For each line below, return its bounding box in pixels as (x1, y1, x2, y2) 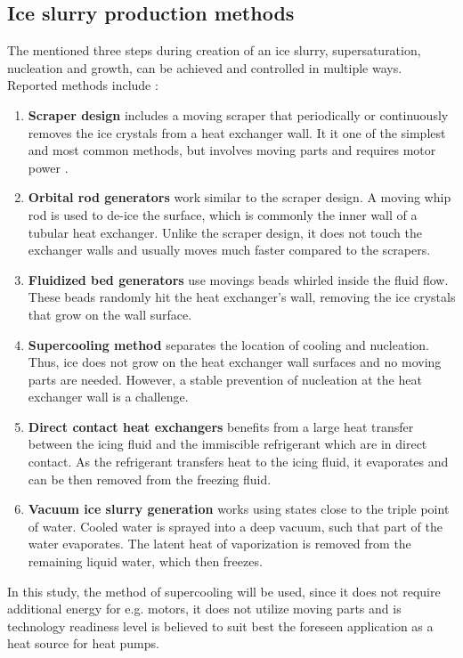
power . (28, 158, 69, 176)
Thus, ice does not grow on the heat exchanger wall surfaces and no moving (28, 353, 442, 371)
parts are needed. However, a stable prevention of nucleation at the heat (28, 370, 422, 388)
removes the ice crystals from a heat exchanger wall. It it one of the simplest (28, 123, 446, 142)
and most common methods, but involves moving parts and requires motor (28, 141, 436, 159)
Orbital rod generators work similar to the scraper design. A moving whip (28, 188, 451, 207)
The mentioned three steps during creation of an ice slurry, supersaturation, (7, 41, 421, 60)
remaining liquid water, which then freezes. (28, 552, 263, 571)
